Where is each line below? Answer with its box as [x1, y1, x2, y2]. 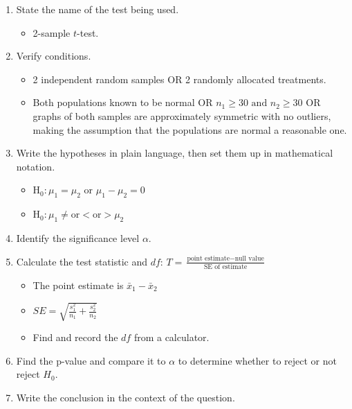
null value [234, 255, 264, 263]
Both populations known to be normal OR [33, 95, 213, 110]
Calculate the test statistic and [16, 254, 148, 268]
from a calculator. [133, 329, 210, 344]
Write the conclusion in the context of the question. [16, 390, 235, 404]
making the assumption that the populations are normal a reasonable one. [33, 122, 347, 137]
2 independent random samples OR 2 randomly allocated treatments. [33, 71, 326, 86]
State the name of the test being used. [16, 2, 179, 16]
